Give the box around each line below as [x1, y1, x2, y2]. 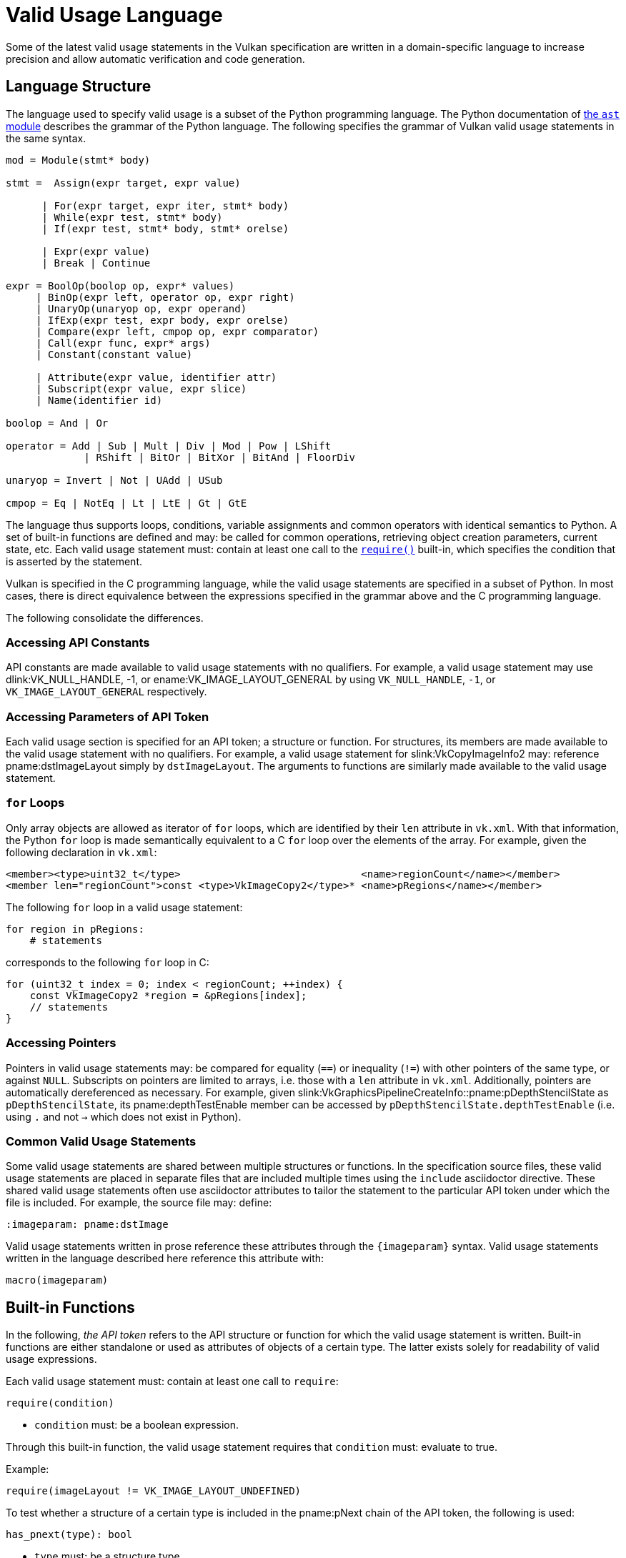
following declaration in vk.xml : [6, 845, 157, 858]
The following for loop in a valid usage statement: [6, 900, 243, 913]
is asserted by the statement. [6, 555, 143, 567]
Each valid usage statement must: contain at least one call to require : [6, 1375, 339, 1388]
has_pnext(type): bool [6, 1529, 133, 1541]
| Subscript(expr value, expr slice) [36, 382, 247, 395]
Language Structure [6, 77, 151, 96]
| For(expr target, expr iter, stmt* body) [41, 199, 289, 212]
